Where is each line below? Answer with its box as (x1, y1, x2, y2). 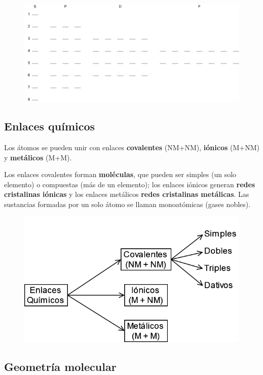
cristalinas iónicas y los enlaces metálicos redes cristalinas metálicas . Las (4, 189, 249, 199)
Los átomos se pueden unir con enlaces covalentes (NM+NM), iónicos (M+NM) (4, 142, 259, 152)
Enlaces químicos (4, 118, 95, 134)
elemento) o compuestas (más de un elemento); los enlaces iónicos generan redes (4, 179, 255, 189)
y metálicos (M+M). (4, 152, 72, 162)
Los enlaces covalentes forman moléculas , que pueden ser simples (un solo (4, 169, 237, 180)
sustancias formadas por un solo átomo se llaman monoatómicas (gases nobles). (4, 198, 251, 209)
